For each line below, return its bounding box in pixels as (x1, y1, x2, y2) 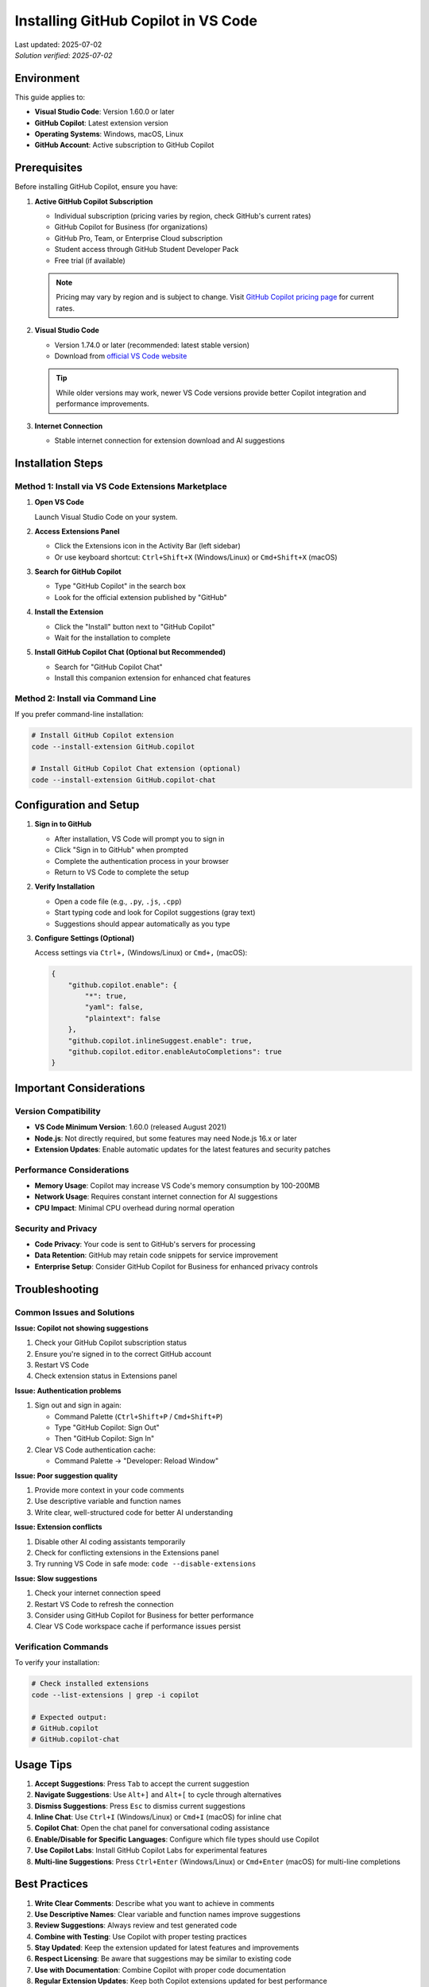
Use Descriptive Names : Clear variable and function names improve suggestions (34, 1909, 301, 1919)
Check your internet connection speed (34, 1588, 160, 1598)
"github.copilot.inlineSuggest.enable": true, (68, 1036, 253, 1045)
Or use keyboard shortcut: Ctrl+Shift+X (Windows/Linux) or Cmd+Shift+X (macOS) (54, 552, 338, 562)
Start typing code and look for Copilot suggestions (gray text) (54, 908, 256, 917)
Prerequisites (14, 161, 83, 175)
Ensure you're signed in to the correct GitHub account (34, 1349, 212, 1358)
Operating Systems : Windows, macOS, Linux (34, 130, 184, 139)
